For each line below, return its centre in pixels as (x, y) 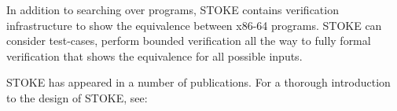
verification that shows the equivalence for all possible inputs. (154, 55)
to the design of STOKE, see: (77, 97)
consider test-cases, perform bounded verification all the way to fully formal (189, 41)
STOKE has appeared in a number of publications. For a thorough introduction (198, 82)
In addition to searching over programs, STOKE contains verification (173, 9)
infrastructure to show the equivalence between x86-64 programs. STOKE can (194, 25)
